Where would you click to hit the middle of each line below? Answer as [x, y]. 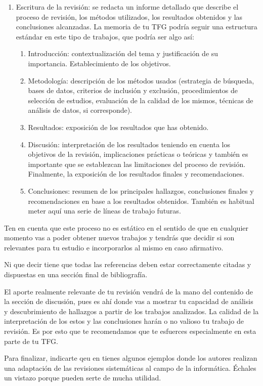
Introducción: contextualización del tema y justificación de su [123, 53]
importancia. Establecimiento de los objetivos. [99, 63]
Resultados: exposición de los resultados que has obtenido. [118, 127]
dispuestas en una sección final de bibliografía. [76, 274]
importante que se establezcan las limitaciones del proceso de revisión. [137, 164]
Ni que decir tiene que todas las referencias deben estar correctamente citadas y [128, 264]
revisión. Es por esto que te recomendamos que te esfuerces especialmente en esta [130, 331]
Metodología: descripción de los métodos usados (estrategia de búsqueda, [141, 80]
